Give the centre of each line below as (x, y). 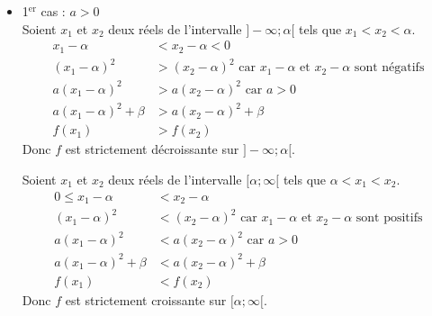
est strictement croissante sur (146, 299)
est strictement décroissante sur (152, 149)
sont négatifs (389, 68)
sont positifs (389, 218)
